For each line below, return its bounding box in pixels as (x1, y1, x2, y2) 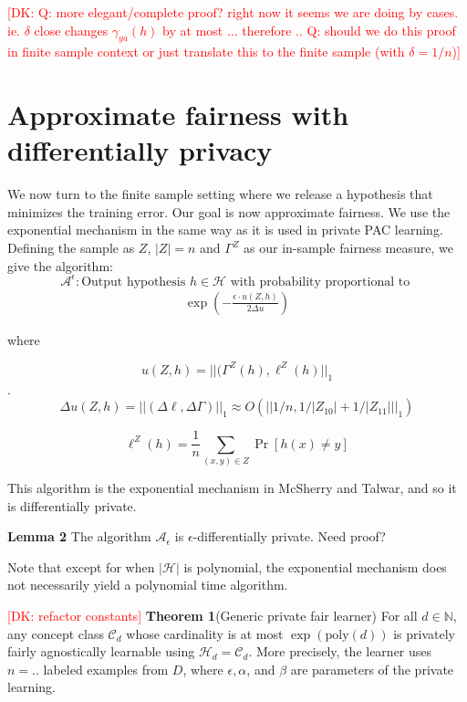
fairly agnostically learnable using (7, 642, 195, 661)
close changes (34, 20, 109, 39)
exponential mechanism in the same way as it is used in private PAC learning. (7, 220, 443, 239)
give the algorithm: (7, 256, 113, 275)
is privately (393, 623, 455, 643)
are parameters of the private (290, 659, 454, 678)
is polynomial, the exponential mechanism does (183, 557, 447, 576)
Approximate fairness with (7, 96, 349, 133)
